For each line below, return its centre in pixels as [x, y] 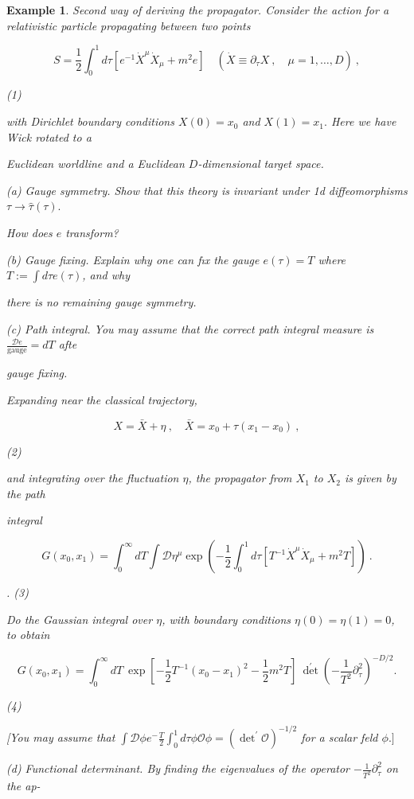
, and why [106, 275]
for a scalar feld [340, 737]
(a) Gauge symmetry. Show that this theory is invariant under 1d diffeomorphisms [207, 190]
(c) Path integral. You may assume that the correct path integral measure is [190, 328]
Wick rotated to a [49, 136]
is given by [370, 478]
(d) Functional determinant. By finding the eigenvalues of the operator [178, 768]
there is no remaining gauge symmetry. [102, 302]
